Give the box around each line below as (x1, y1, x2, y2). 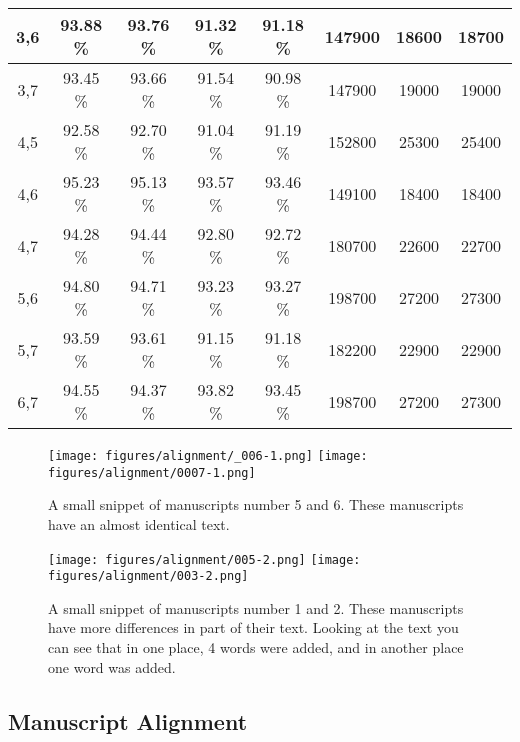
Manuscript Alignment (8, 705, 248, 736)
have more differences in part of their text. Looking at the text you (48, 617, 459, 638)
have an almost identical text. (48, 513, 230, 534)
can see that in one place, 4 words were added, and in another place (48, 637, 464, 657)
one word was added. (48, 656, 176, 677)
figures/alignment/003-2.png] (48, 569, 249, 584)
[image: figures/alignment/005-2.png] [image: (48, 552, 361, 567)
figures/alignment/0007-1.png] (48, 465, 256, 480)
